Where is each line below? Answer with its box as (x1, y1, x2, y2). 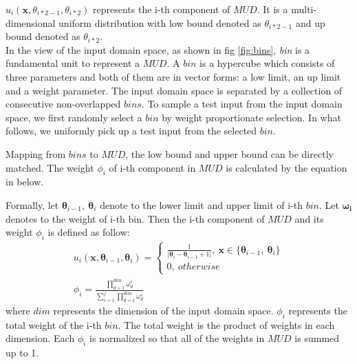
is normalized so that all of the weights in (89, 331, 265, 345)
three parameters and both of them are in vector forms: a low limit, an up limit (6, 69, 341, 83)
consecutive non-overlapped (6, 97, 121, 111)
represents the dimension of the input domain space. (53, 303, 274, 318)
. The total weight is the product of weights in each (118, 317, 335, 332)
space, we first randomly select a (6, 110, 142, 124)
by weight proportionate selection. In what (162, 110, 341, 124)
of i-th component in (109, 160, 196, 174)
